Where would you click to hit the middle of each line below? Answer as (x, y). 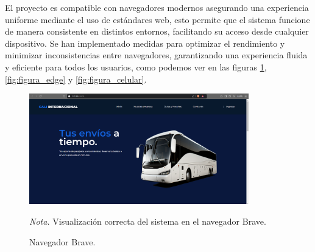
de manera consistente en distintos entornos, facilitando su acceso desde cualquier (157, 31)
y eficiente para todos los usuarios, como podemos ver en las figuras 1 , (136, 66)
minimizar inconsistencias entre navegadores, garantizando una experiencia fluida (156, 55)
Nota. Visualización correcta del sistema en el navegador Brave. (148, 221)
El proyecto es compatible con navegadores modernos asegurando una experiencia (157, 7)
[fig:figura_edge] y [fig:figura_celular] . (76, 79)
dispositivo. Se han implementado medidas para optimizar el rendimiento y (145, 43)
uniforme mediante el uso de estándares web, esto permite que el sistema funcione (157, 19)
